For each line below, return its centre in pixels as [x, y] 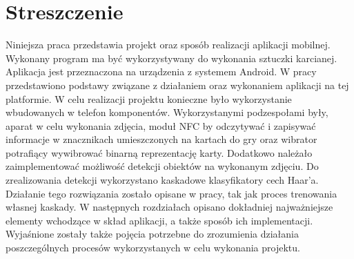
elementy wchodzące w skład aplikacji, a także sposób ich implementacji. [159, 220]
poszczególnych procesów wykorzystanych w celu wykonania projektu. [153, 248]
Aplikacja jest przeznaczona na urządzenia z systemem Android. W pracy [161, 71]
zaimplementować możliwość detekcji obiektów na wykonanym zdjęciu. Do [162, 166]
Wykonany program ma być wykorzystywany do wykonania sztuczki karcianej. [171, 58]
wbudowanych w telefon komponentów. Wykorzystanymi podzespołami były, [167, 112]
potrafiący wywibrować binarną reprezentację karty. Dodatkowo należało [159, 152]
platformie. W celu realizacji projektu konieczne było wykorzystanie [149, 98]
